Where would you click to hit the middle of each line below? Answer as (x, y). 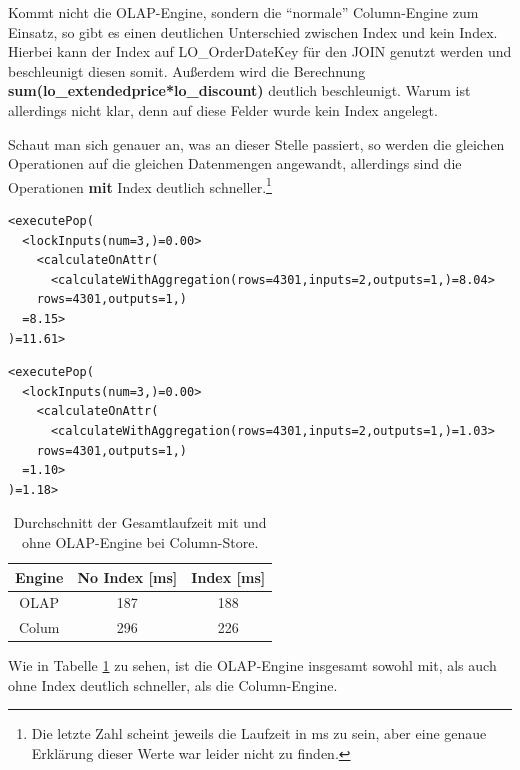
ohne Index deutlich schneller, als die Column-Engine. (173, 684)
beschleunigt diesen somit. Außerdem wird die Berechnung (187, 70)
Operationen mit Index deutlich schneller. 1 (140, 185)
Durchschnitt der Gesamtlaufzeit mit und (140, 522)
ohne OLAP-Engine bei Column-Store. (140, 541)
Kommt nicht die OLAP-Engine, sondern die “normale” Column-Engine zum (243, 12)
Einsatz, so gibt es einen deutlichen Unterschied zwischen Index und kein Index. (253, 31)
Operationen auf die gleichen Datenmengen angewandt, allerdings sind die (235, 163)
